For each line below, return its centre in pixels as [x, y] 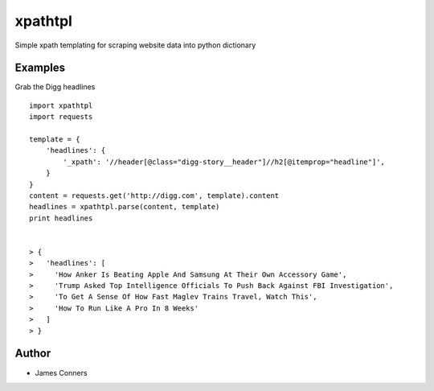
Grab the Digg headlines [55, 87]
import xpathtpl [61, 105]
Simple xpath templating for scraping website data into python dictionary [135, 45]
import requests [61, 117]
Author [33, 354]
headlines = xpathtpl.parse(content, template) [125, 207]
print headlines [61, 218]
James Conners [61, 372]
